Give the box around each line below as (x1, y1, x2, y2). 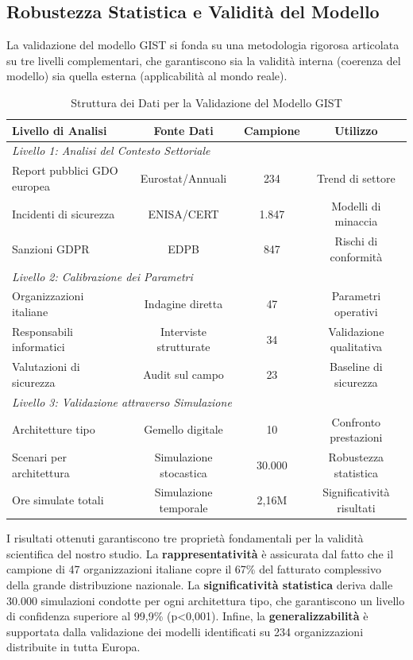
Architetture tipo (12, 421, 95, 438)
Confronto (331, 413, 381, 430)
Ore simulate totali (12, 492, 104, 508)
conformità (330, 248, 383, 264)
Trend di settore (317, 170, 396, 187)
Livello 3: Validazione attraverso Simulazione (12, 393, 232, 410)
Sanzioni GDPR (12, 240, 90, 257)
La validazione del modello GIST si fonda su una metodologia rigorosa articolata (6, 37, 399, 53)
